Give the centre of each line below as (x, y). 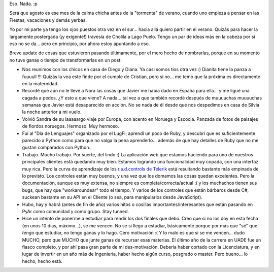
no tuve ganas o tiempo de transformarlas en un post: (65, 60)
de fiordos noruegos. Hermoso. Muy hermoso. (71, 126)
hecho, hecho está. (42, 261)
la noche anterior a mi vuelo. (52, 112)
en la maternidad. (40, 83)
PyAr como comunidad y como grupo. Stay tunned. (76, 211)
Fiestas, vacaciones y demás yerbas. (48, 20)
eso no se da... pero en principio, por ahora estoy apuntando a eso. (80, 44)
